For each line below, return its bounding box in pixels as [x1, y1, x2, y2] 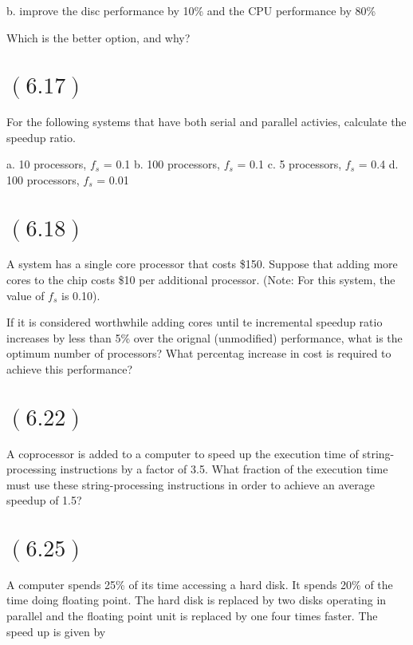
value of [6, 287, 45, 303]
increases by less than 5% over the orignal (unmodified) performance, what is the [6, 329, 403, 346]
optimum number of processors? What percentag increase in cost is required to [6, 345, 391, 362]
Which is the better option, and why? [6, 29, 191, 46]
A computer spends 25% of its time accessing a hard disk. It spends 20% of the [6, 576, 393, 592]
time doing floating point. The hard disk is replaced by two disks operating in [6, 592, 387, 608]
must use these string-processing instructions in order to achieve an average [6, 476, 376, 493]
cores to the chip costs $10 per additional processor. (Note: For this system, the [6, 271, 395, 288]
